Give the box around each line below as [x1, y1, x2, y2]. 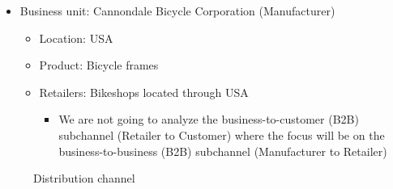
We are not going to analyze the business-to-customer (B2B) [58, 111, 359, 128]
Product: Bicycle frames [39, 57, 159, 73]
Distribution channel [33, 170, 135, 187]
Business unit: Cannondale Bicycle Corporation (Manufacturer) [19, 2, 335, 19]
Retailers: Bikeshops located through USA [39, 83, 249, 100]
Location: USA [39, 29, 113, 46]
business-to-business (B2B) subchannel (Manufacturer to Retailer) [58, 142, 387, 159]
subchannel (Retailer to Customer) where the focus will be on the [58, 126, 385, 143]
